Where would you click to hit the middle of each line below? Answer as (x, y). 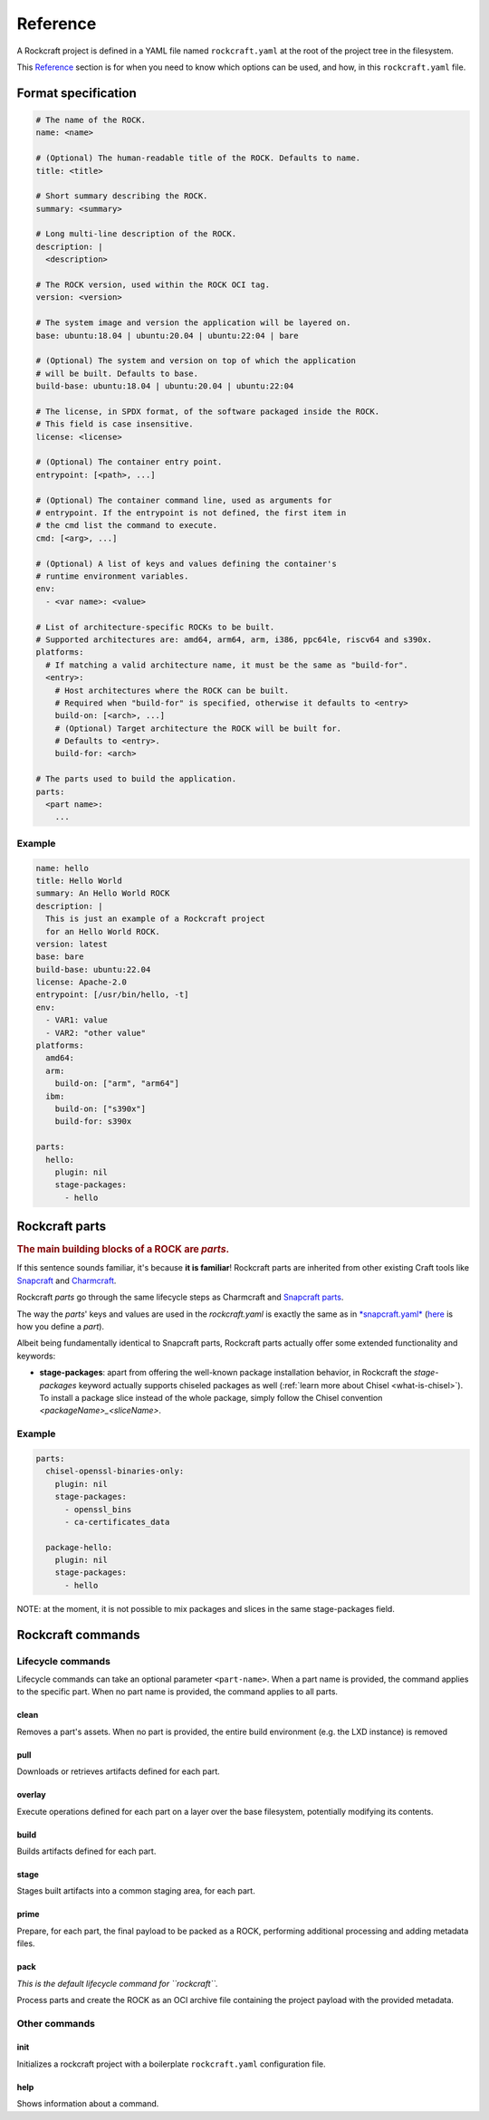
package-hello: (79, 1547)
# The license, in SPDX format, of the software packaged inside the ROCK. (208, 411)
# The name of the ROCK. (91, 120)
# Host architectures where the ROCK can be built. (172, 690)
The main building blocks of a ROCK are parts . (123, 1250)
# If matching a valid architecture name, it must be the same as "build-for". (227, 665)
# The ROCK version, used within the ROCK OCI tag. (153, 285)
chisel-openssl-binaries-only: (115, 1471)
